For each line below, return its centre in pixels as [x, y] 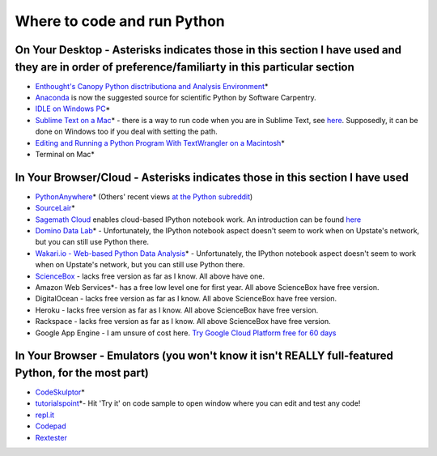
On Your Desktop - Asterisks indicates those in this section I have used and [208, 50]
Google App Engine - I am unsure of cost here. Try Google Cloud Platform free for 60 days [186, 333]
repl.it [45, 415]
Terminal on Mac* [65, 154]
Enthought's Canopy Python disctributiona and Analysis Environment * [152, 86]
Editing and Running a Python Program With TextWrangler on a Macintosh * [160, 143]
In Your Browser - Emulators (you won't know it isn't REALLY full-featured [204, 356]
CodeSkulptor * [60, 392]
